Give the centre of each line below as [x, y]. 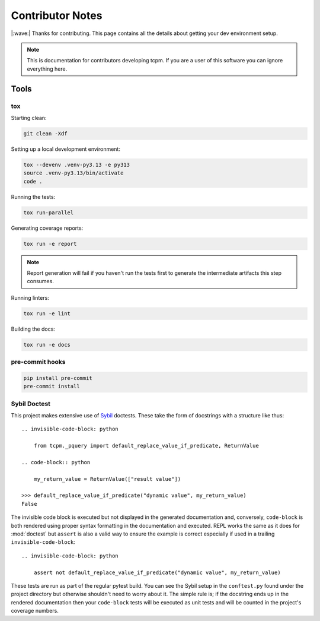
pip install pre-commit [58, 378]
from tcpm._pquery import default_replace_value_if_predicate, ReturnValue [146, 446]
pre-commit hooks [38, 362]
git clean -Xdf [45, 133]
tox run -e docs [47, 345]
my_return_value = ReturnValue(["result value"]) [107, 479]
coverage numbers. [35, 611]
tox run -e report [50, 244]
